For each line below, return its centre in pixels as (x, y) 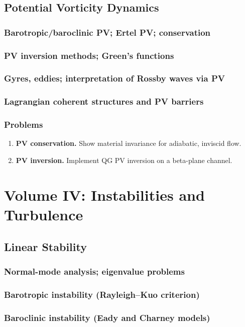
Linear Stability (45, 246)
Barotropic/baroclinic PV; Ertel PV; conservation (107, 32)
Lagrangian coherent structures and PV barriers (104, 101)
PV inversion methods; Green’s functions (89, 55)
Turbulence (44, 214)
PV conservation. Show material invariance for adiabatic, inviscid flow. (129, 143)
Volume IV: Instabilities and (104, 194)
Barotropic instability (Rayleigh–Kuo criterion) (102, 294)
